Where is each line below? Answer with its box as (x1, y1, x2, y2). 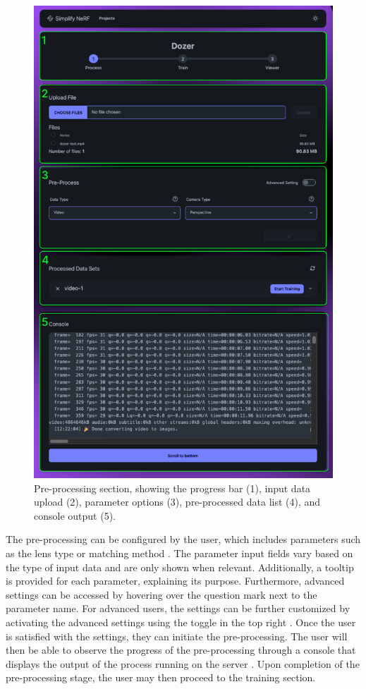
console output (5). (34, 508, 116, 523)
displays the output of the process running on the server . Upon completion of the (6, 656, 360, 671)
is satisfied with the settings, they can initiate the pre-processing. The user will (6, 628, 348, 643)
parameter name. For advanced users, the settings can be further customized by (6, 601, 350, 616)
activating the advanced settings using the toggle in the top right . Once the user (6, 614, 356, 629)
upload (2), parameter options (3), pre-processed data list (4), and (34, 494, 321, 509)
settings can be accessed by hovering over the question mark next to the (6, 587, 317, 602)
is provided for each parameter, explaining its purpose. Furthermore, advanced (6, 573, 345, 588)
